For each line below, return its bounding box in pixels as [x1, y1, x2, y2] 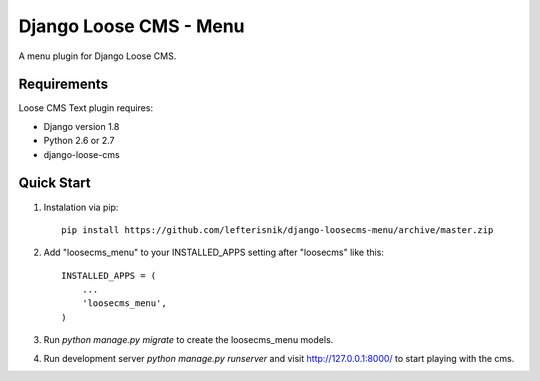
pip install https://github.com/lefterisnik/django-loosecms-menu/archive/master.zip [61, 224, 494, 235]
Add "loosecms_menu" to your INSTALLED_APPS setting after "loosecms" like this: [43, 246, 385, 259]
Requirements [18, 76, 109, 93]
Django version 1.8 [43, 120, 120, 132]
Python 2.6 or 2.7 [43, 135, 115, 147]
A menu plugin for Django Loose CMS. [18, 50, 177, 62]
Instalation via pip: [43, 201, 119, 213]
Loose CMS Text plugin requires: [18, 102, 154, 114]
